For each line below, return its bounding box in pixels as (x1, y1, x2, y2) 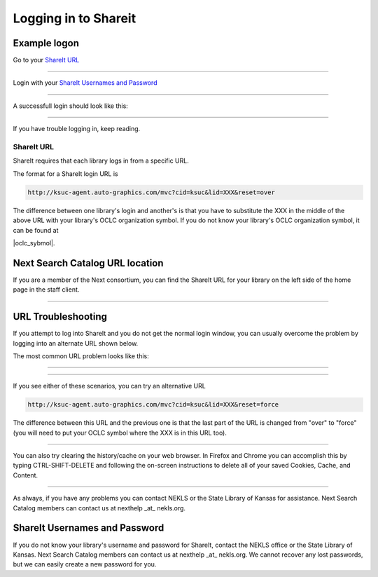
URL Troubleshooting (13, 311, 108, 323)
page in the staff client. (13, 285, 80, 294)
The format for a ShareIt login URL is (13, 169, 118, 178)
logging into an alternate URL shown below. (13, 339, 139, 347)
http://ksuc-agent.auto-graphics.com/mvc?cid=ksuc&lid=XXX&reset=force (27, 400, 279, 409)
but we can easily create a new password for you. (13, 560, 157, 569)
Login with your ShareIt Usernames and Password (13, 79, 157, 87)
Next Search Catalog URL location (13, 257, 164, 269)
